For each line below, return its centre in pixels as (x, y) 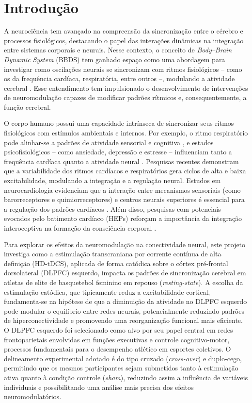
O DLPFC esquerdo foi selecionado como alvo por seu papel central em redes (118, 329)
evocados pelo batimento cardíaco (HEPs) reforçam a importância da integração (123, 218)
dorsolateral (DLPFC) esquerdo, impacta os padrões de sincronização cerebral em (125, 273)
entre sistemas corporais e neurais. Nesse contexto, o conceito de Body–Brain (118, 50)
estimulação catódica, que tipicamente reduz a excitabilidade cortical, (107, 292)
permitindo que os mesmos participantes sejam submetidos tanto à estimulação (121, 368)
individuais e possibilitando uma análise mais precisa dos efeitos (99, 387)
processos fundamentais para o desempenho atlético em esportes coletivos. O (118, 349)
